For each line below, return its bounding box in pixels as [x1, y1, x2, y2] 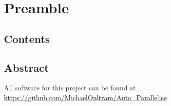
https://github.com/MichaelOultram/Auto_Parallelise [4, 92, 167, 102]
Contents [4, 31, 50, 46]
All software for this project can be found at [4, 83, 136, 93]
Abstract [4, 60, 49, 75]
